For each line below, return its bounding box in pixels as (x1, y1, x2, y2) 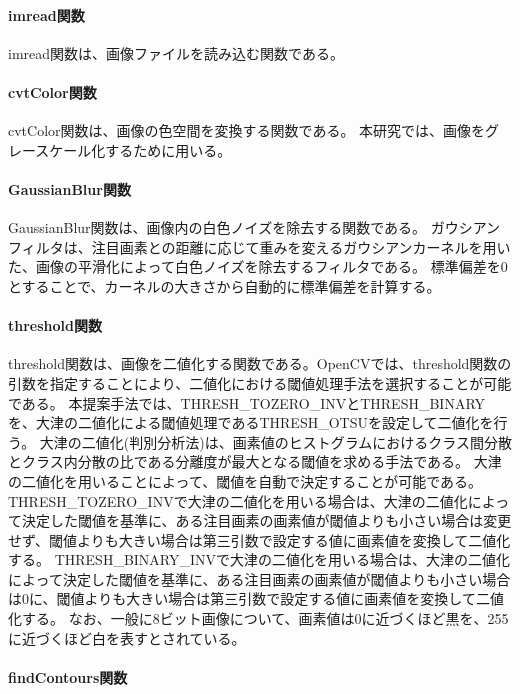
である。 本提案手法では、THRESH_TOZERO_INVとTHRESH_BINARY (8, 392, 486, 413)
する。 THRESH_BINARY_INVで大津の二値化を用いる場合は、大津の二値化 (8, 549, 511, 570)
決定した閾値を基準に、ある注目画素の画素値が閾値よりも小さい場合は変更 (21, 510, 512, 531)
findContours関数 (8, 666, 128, 687)
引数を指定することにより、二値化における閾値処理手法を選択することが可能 (8, 372, 512, 393)
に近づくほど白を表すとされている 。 (8, 627, 246, 648)
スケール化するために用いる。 (35, 139, 232, 160)
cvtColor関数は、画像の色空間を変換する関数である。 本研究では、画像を (8, 120, 486, 141)
